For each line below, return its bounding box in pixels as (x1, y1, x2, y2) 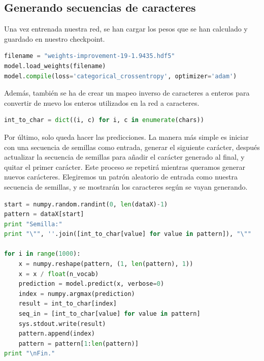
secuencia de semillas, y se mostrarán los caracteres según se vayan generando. (4, 181, 248, 192)
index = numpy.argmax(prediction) (18, 290, 135, 297)
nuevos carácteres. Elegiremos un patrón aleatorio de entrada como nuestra (4, 171, 238, 182)
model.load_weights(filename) (4, 62, 106, 70)
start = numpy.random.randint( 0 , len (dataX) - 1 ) (4, 200, 168, 208)
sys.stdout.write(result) (18, 320, 106, 327)
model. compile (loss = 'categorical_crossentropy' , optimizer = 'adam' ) (4, 72, 237, 80)
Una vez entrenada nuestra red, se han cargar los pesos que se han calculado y (4, 23, 248, 34)
